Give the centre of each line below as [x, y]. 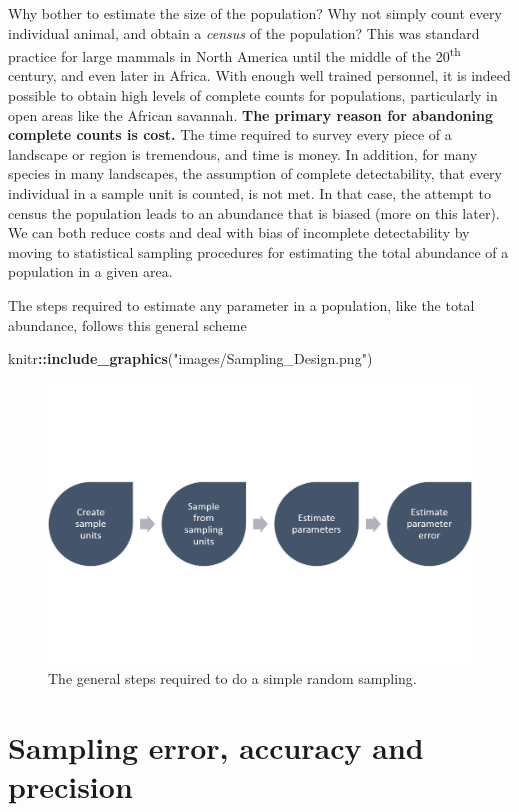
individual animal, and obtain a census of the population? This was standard [244, 32]
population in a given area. [90, 271]
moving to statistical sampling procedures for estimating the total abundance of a [258, 251]
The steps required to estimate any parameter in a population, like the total [241, 304]
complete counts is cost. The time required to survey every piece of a [230, 134]
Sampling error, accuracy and [216, 747]
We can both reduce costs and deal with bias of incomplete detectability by [239, 232]
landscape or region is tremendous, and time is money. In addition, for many [243, 153]
